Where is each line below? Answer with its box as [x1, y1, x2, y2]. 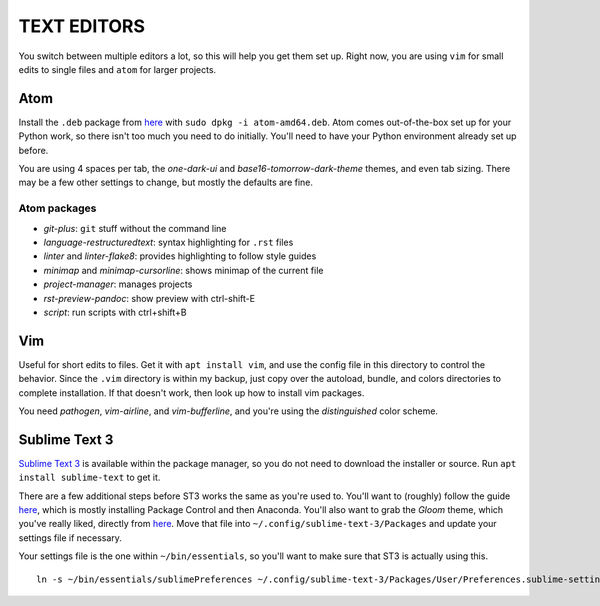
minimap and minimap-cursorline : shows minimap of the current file [43, 264, 324, 276]
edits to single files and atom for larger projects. [18, 63, 217, 75]
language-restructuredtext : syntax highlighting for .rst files [43, 236, 294, 248]
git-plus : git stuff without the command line [43, 222, 227, 234]
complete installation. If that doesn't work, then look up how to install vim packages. [18, 386, 365, 399]
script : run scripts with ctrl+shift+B [43, 306, 187, 318]
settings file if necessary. [18, 531, 122, 544]
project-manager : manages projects [43, 278, 193, 290]
